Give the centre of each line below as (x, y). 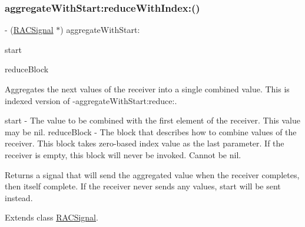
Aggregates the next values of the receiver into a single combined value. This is (147, 89)
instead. (19, 197)
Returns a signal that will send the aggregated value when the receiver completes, (152, 174)
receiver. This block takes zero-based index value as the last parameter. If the (145, 143)
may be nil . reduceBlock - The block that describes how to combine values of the (151, 131)
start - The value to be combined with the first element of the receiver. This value (152, 120)
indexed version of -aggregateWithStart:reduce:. (91, 100)
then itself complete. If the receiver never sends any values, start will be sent (143, 186)
